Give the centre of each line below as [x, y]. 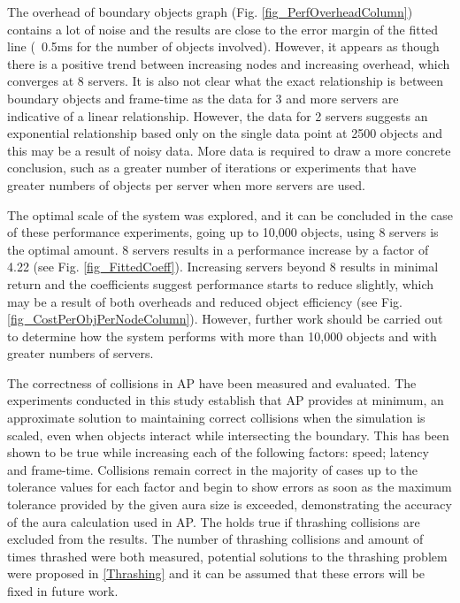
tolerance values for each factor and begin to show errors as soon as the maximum [230, 487]
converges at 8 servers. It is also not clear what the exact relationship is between [225, 81]
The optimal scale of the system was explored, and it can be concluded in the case [230, 214]
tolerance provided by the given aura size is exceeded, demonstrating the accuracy [230, 504]
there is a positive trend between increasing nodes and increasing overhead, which [229, 63]
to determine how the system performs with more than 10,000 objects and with [222, 336]
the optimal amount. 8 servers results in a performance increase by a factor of [218, 249]
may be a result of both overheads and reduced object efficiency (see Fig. [205, 301]
